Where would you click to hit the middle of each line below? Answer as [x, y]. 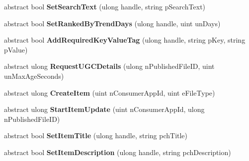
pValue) [16, 49]
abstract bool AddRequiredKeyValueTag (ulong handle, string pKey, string [125, 40]
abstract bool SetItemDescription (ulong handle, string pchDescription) [118, 152]
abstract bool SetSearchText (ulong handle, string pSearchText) [105, 6]
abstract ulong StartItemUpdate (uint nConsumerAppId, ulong [104, 109]
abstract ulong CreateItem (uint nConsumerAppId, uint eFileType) [110, 92]
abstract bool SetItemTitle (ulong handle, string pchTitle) [96, 135]
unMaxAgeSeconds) [34, 76]
